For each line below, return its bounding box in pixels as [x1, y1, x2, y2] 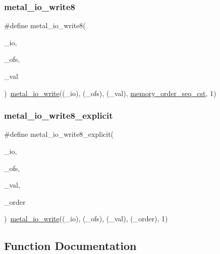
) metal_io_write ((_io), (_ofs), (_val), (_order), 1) [4, 213, 168, 224]
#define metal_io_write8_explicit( [4, 129, 114, 139]
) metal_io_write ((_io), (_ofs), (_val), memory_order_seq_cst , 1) [4, 88, 216, 98]
